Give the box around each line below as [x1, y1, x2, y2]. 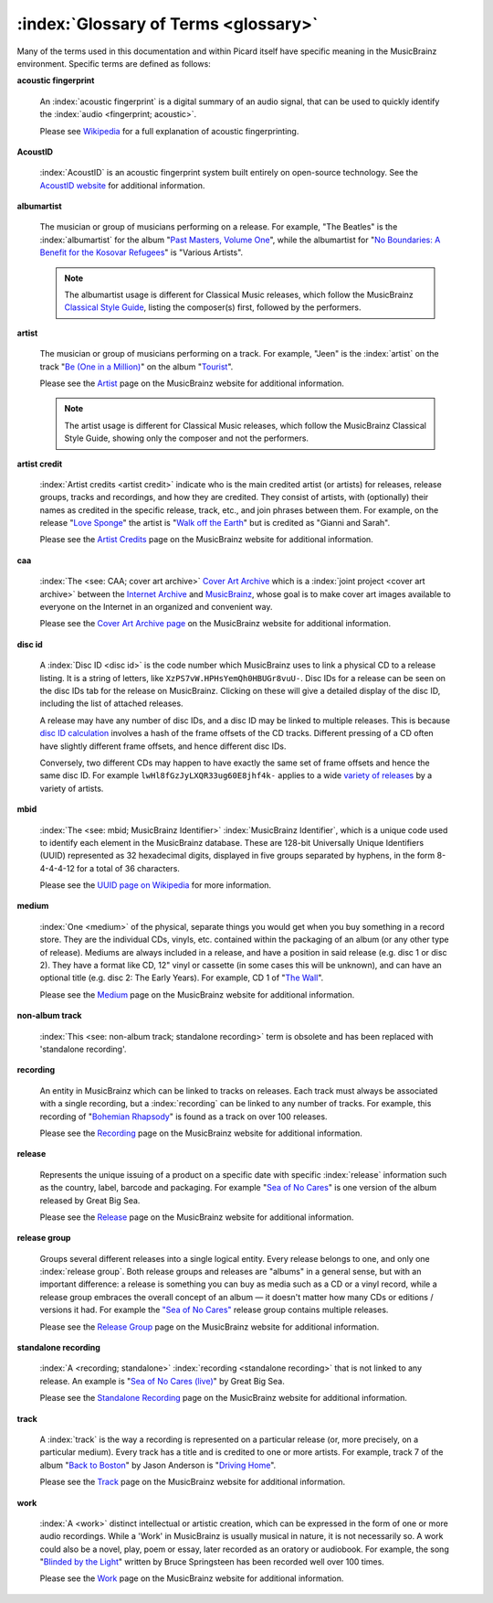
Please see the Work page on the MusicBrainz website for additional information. [39, 1573, 344, 1584]
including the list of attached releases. [39, 698, 184, 709]
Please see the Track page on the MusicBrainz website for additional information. [39, 1477, 346, 1488]
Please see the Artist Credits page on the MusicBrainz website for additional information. [39, 534, 373, 545]
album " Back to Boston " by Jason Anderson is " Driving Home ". [39, 1459, 277, 1470]
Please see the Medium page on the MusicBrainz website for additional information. [39, 989, 355, 1000]
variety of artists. [39, 783, 104, 794]
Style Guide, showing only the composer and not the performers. [64, 433, 309, 443]
